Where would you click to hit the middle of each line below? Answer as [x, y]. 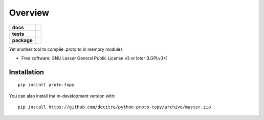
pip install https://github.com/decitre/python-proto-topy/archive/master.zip [114, 107]
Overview [29, 13]
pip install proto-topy [46, 85]
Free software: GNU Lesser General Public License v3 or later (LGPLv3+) [95, 58]
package [22, 40]
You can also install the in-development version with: [62, 96]
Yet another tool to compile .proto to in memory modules [66, 49]
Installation [26, 72]
